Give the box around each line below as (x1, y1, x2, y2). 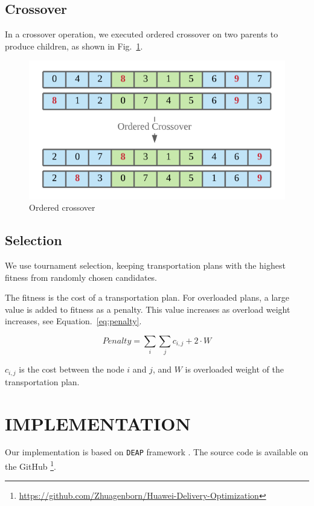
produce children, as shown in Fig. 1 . (5, 39, 143, 52)
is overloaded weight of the (185, 363, 284, 376)
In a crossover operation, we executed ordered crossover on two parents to (5, 28, 278, 40)
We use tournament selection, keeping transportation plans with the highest (5, 259, 286, 272)
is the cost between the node (19, 363, 124, 376)
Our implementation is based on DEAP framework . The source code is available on (5, 446, 309, 458)
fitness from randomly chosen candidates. (5, 271, 157, 283)
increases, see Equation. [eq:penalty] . (5, 315, 142, 327)
